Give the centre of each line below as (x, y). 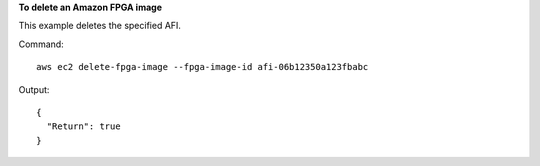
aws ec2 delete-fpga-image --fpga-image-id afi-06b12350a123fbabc (202, 67)
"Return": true (83, 126)
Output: (34, 89)
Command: (41, 44)
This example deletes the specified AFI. (100, 26)
